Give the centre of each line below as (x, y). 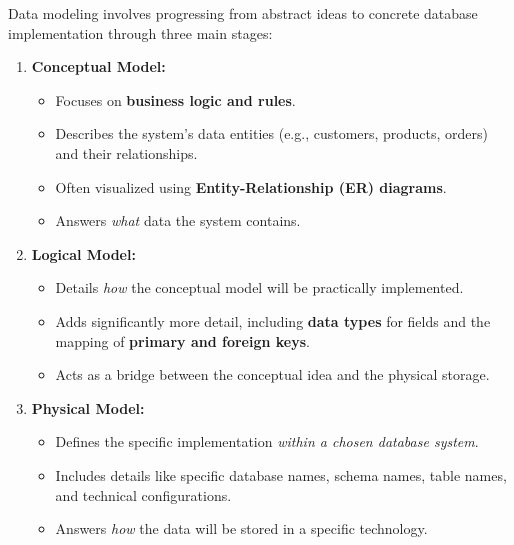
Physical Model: (88, 407)
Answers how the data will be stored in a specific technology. (241, 528)
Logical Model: (83, 253)
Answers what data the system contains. (178, 220)
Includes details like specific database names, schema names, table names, (281, 474)
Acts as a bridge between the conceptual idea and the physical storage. (272, 374)
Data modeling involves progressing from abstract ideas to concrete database (243, 13)
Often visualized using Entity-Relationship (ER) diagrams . (251, 186)
